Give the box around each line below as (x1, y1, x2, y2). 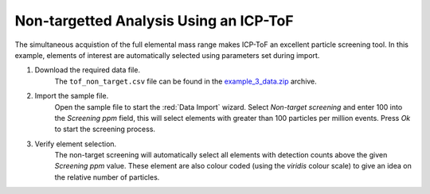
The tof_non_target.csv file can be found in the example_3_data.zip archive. (54, 76, 318, 86)
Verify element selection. (34, 139, 117, 149)
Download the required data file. (34, 65, 141, 75)
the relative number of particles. (54, 172, 160, 182)
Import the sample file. (34, 91, 109, 101)
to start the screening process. (54, 124, 155, 134)
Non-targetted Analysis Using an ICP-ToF (14, 12, 294, 29)
